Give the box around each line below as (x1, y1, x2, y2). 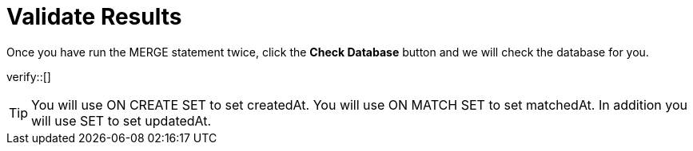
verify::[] (6, 69, 51, 83)
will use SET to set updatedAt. (31, 112, 212, 129)
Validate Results (6, 3, 182, 30)
